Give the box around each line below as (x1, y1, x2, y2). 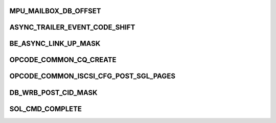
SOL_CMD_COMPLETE (9, 105, 82, 113)
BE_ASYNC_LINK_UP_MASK (9, 39, 101, 48)
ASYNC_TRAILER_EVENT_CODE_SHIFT (9, 23, 135, 32)
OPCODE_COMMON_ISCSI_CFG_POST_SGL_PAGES (9, 72, 176, 81)
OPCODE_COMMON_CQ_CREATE (9, 56, 117, 64)
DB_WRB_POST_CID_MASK (9, 88, 98, 97)
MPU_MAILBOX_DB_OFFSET (9, 7, 101, 15)
